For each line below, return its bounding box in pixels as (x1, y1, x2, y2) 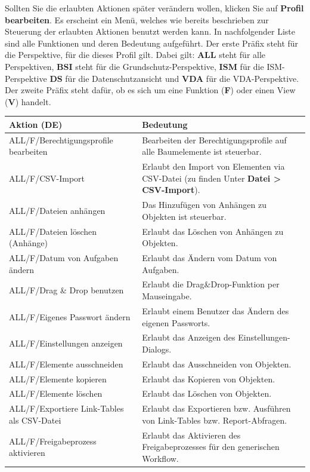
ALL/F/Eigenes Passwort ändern (9, 310, 131, 323)
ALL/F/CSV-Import (9, 171, 85, 184)
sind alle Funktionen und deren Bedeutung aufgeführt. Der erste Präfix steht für (5, 36, 299, 49)
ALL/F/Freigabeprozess (9, 434, 97, 447)
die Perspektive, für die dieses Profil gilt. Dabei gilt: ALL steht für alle (5, 48, 266, 61)
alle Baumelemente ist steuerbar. (142, 145, 262, 158)
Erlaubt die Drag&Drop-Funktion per (142, 278, 280, 290)
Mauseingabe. (142, 290, 192, 302)
